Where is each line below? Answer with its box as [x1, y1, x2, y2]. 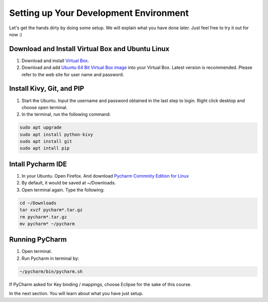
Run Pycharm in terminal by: [21, 255, 79, 261]
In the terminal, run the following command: [21, 112, 111, 118]
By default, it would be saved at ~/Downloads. [21, 180, 116, 186]
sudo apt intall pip [19, 145, 69, 151]
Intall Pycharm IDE [9, 160, 67, 168]
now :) [9, 31, 22, 37]
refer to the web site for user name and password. [21, 71, 124, 77]
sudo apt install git [19, 139, 72, 144]
